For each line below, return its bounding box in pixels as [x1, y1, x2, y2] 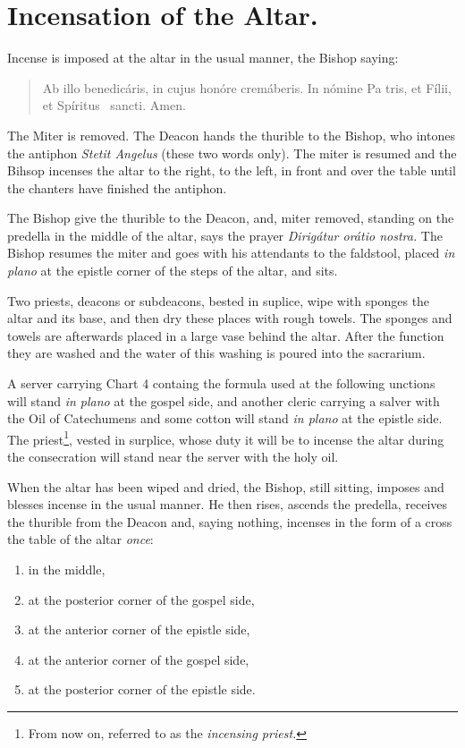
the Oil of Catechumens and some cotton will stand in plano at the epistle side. [7, 409, 443, 428]
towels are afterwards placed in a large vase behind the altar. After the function [7, 326, 444, 344]
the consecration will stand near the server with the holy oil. [7, 447, 339, 466]
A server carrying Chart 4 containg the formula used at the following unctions [7, 374, 435, 393]
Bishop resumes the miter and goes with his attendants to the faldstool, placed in [7, 243, 455, 262]
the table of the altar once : [7, 530, 154, 548]
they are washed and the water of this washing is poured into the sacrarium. [7, 344, 426, 362]
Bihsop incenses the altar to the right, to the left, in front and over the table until [7, 161, 456, 180]
